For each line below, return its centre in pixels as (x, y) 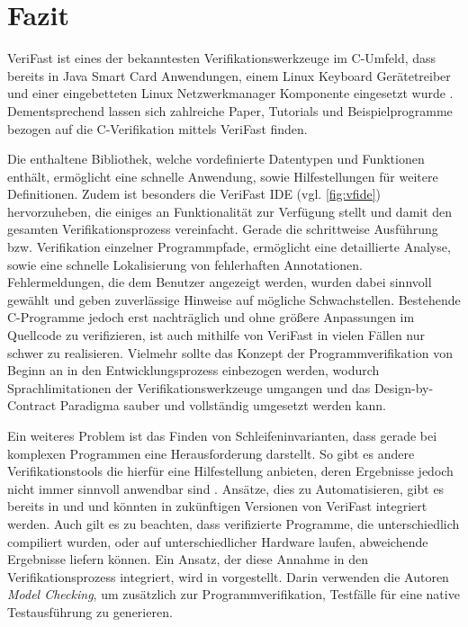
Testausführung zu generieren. (90, 611)
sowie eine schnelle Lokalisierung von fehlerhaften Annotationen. (185, 264)
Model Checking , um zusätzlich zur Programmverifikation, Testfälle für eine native (234, 594)
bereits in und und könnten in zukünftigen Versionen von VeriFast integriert (217, 506)
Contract (32, 405)
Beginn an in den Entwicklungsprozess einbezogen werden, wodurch (193, 370)
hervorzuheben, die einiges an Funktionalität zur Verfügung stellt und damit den (230, 211)
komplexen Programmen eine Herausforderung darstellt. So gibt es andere (211, 453)
